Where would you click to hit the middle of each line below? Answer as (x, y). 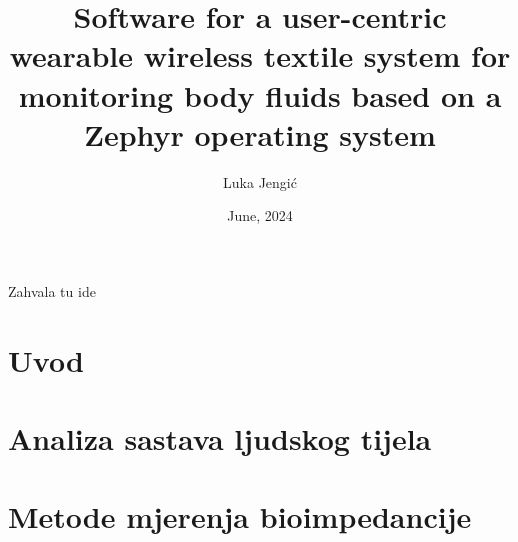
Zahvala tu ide (52, 290)
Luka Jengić (260, 181)
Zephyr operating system (260, 133)
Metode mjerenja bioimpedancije (240, 516)
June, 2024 (260, 215)
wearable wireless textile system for (260, 55)
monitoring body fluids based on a (260, 94)
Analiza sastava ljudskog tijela (220, 438)
